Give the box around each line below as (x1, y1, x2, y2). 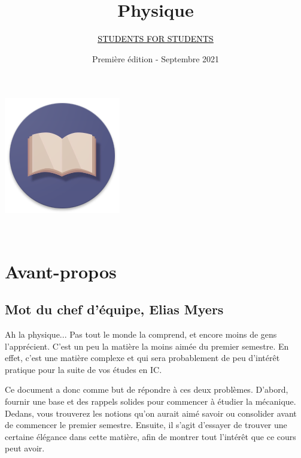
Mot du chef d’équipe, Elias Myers (5, 300, 224, 319)
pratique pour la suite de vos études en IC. (5, 363, 162, 375)
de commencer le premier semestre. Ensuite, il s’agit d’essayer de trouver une (5, 418, 287, 431)
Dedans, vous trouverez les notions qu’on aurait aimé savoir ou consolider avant (5, 407, 297, 419)
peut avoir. (5, 442, 45, 454)
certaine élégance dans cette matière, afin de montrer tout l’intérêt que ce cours (5, 430, 296, 442)
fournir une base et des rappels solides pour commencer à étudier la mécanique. (5, 395, 296, 408)
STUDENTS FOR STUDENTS (98, 32, 214, 45)
